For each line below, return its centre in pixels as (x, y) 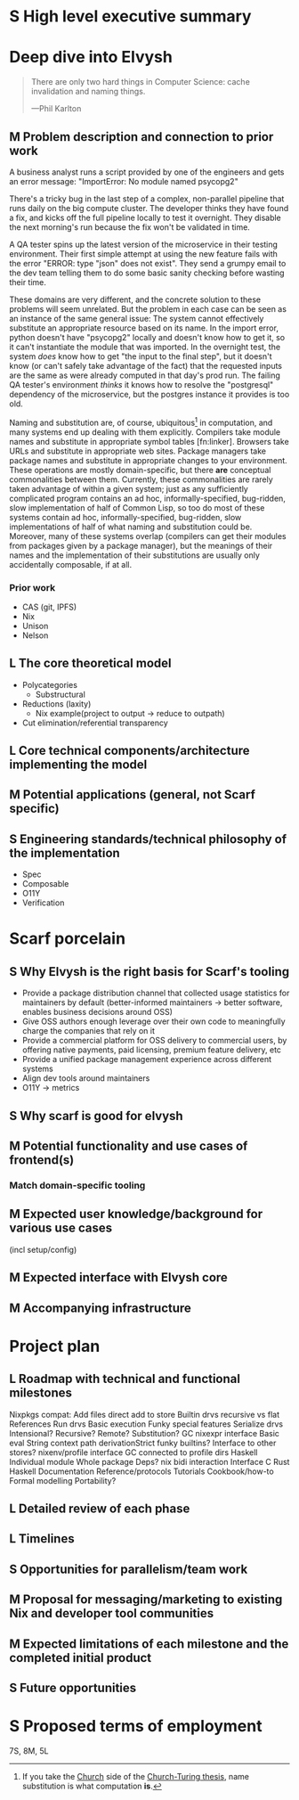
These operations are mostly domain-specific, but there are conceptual (140, 470)
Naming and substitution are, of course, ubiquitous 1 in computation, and (141, 421)
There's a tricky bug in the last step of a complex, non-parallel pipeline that (147, 199)
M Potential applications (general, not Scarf (133, 795)
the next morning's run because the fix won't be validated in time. (130, 227)
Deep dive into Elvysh (91, 57)
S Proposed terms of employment (136, 1726)
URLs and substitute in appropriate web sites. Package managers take (138, 451)
